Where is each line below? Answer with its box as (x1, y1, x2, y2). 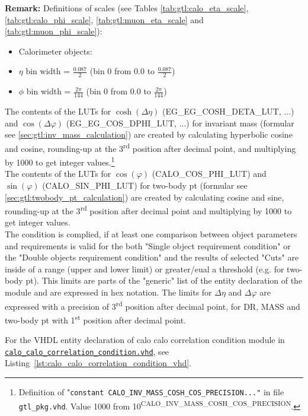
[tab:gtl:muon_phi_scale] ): (5, 25, 102, 37)
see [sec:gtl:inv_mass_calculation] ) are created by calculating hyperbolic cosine (5, 128, 293, 141)
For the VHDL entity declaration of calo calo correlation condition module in (5, 334, 285, 345)
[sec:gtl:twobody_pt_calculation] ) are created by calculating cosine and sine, (5, 190, 284, 203)
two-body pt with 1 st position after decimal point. (5, 312, 187, 326)
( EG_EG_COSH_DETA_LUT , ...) (162, 105, 294, 118)
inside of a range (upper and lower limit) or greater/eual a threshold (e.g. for (5, 262, 284, 275)
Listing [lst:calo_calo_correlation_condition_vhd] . (5, 357, 192, 369)
